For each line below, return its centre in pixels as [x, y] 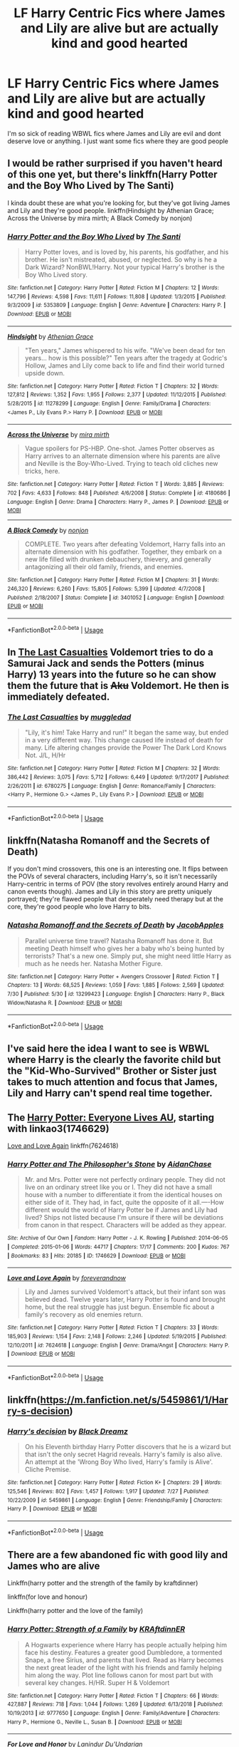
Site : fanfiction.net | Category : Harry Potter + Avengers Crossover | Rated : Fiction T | [113, 976]
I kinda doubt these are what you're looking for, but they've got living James [119, 203]
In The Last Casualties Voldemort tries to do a [110, 652]
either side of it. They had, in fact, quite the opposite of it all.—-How [124, 1203]
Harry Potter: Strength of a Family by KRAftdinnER [96, 1629]
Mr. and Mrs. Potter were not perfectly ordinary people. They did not [125, 1180]
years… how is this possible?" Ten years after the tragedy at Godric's [126, 358]
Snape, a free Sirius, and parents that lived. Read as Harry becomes [124, 1660]
